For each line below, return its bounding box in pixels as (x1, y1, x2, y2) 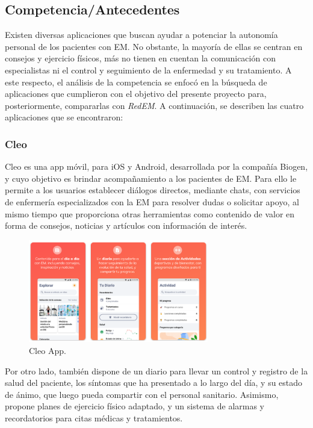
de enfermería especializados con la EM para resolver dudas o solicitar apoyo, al (5, 195, 299, 208)
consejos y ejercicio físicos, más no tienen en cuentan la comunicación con (5, 52, 276, 64)
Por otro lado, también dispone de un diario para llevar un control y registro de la (5, 364, 308, 377)
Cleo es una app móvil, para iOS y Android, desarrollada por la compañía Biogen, (5, 160, 308, 173)
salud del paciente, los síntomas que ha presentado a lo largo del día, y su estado (5, 376, 303, 389)
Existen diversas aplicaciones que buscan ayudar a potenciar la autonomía (5, 28, 278, 41)
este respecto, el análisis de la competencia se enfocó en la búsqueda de (5, 75, 267, 88)
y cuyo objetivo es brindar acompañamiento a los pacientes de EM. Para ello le (5, 172, 297, 184)
